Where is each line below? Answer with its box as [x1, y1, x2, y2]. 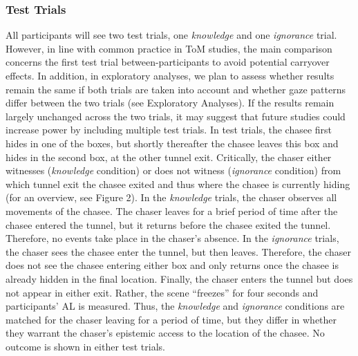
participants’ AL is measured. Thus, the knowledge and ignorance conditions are [6, 299, 345, 313]
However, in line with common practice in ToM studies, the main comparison [6, 41, 332, 55]
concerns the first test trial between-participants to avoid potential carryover [6, 55, 330, 69]
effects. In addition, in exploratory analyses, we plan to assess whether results [6, 68, 335, 82]
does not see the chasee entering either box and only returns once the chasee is [6, 258, 339, 272]
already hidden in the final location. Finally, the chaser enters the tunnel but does [6, 271, 353, 285]
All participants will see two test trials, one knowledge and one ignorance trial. [6, 28, 337, 42]
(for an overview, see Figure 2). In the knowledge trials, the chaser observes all [6, 190, 337, 205]
